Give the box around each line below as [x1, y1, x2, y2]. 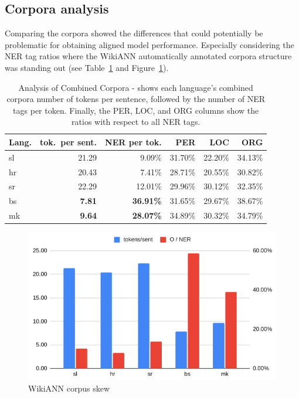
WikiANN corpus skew [28, 382, 110, 394]
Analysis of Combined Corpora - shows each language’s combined [18, 81, 253, 93]
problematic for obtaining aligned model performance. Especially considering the [5, 38, 294, 50]
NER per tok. [105, 135, 162, 148]
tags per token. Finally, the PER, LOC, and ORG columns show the [13, 104, 259, 116]
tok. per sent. [39, 135, 97, 148]
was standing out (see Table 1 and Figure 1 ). [5, 61, 169, 73]
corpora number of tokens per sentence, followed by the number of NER [6, 93, 265, 105]
